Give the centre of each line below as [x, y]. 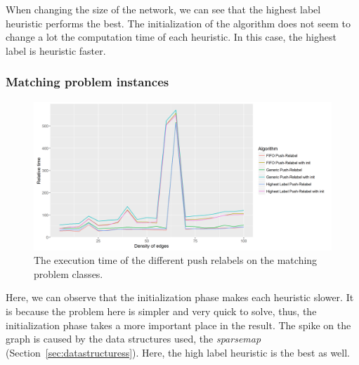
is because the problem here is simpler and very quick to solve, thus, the [161, 311]
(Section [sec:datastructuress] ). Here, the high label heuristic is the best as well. [178, 352]
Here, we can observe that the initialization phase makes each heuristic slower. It [180, 297]
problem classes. [68, 273]
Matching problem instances [87, 82]
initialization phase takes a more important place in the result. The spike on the [178, 325]
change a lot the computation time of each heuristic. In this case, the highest [171, 37]
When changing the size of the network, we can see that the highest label [163, 9]
